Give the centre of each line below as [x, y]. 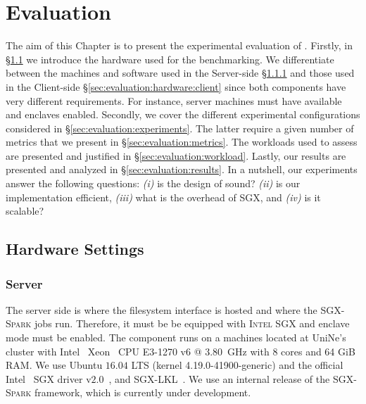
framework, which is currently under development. [143, 392]
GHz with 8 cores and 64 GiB [291, 351]
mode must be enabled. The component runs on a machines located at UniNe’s [176, 337]
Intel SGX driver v [49, 378]
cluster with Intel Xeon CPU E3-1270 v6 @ [104, 351]
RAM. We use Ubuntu [54, 365]
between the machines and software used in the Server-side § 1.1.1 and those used [180, 73]
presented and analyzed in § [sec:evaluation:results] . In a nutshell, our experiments [182, 169]
